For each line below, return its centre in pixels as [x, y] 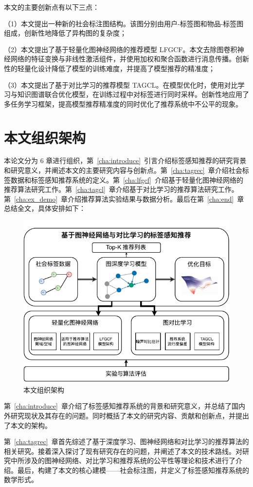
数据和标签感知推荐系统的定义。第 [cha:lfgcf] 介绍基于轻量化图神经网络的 [127, 179]
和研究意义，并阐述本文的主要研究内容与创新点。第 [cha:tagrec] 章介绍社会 [123, 170]
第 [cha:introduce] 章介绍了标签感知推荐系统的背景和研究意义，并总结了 [118, 406]
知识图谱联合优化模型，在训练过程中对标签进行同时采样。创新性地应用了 [133, 94]
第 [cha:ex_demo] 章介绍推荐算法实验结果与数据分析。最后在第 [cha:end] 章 [124, 198]
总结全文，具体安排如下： [45, 208]
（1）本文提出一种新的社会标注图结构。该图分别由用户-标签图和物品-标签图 [124, 23]
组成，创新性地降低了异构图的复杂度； [65, 33]
